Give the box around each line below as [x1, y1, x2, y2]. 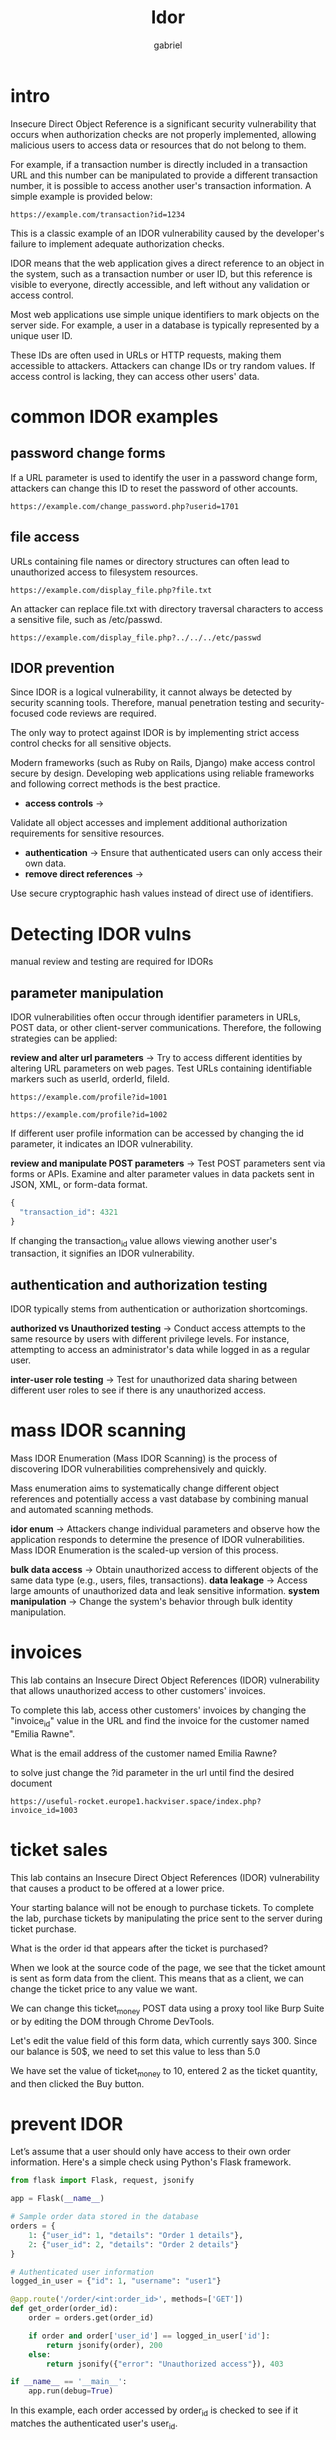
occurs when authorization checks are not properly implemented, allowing [10, 128, 317, 140]
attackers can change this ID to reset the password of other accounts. [10, 482, 299, 494]
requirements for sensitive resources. [10, 827, 165, 840]
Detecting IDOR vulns [10, 922, 192, 945]
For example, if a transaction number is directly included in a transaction [10, 158, 308, 170]
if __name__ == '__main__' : [10, 2377, 128, 2387]
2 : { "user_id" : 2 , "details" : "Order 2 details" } [28, 2239, 240, 2250]
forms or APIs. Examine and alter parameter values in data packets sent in [10, 1168, 315, 1180]
